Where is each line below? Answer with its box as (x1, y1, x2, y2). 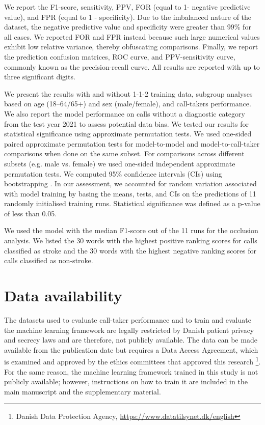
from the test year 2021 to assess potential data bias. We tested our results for (4, 118, 249, 129)
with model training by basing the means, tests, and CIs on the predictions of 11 (4, 188, 256, 199)
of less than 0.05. (4, 208, 57, 218)
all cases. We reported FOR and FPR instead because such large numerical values (4, 31, 260, 42)
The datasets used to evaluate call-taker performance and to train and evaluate (4, 314, 251, 325)
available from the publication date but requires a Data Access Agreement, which (4, 344, 258, 355)
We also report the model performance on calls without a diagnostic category (4, 108, 245, 119)
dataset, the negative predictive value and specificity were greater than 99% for (4, 21, 251, 32)
